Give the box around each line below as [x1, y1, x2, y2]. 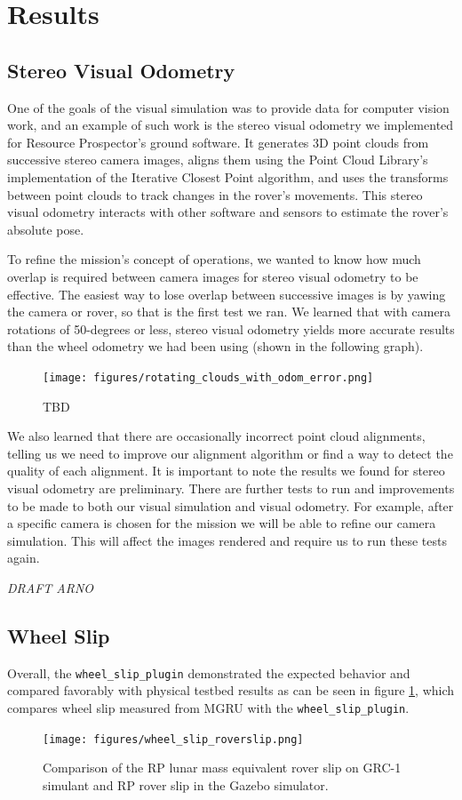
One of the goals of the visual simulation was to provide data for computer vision [7, 98, 450, 116]
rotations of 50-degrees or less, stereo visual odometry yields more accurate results [7, 319, 455, 338]
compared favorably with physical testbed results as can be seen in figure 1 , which [7, 681, 455, 700]
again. [7, 548, 40, 567]
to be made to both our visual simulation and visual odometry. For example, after [7, 496, 454, 515]
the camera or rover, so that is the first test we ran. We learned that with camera [7, 302, 451, 321]
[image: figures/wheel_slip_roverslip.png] [43, 732, 304, 746]
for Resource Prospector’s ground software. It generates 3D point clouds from [7, 132, 429, 151]
